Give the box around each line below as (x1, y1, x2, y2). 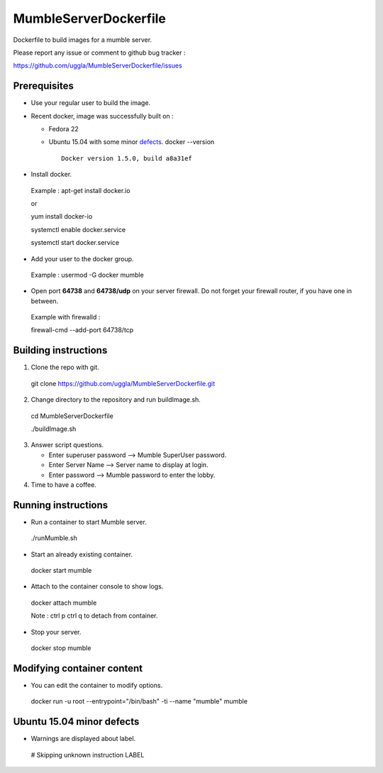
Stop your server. (30, 627, 82, 636)
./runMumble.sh (30, 534, 77, 542)
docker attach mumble (30, 598, 97, 607)
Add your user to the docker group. (30, 254, 134, 263)
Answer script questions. (30, 441, 104, 449)
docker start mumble (30, 566, 92, 574)
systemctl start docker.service (30, 239, 120, 247)
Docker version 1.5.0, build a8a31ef (61, 154, 193, 163)
